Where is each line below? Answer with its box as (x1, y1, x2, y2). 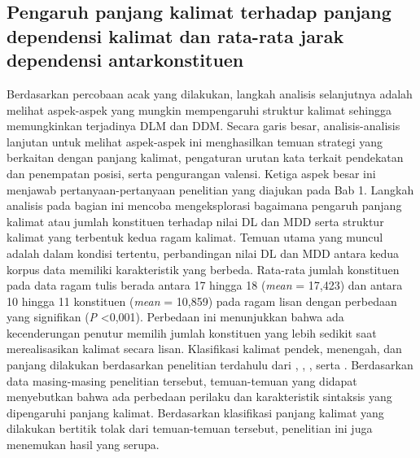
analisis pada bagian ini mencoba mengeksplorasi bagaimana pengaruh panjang (7, 197, 402, 214)
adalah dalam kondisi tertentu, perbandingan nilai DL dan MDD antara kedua (7, 244, 400, 261)
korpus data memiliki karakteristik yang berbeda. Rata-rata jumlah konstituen (7, 260, 400, 277)
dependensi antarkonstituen (7, 47, 244, 72)
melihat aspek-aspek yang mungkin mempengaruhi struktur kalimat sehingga (7, 101, 392, 118)
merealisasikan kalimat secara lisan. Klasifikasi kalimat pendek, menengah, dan (7, 340, 402, 357)
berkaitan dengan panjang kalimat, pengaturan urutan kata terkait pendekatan (7, 149, 404, 166)
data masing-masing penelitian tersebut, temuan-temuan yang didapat (7, 372, 357, 389)
